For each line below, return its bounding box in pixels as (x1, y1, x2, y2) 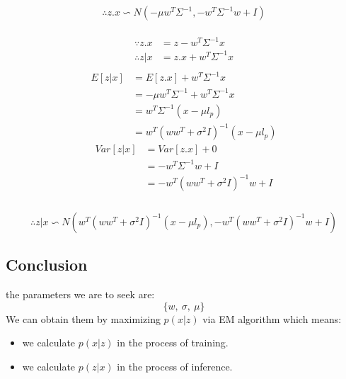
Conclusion (6, 254, 88, 276)
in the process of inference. (117, 359, 233, 374)
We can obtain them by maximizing (6, 311, 161, 326)
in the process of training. (117, 335, 229, 350)
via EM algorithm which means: (202, 311, 342, 326)
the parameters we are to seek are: (6, 287, 155, 302)
